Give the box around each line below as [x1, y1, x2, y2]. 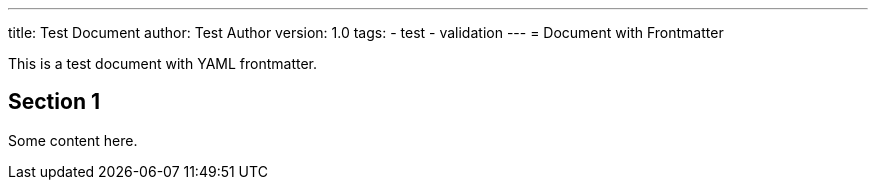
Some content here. [8, 131, 138, 149]
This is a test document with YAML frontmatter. [8, 55, 317, 72]
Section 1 [8, 89, 100, 115]
